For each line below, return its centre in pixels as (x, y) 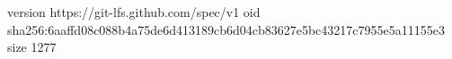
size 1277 (32, 47)
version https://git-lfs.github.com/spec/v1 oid (134, 12)
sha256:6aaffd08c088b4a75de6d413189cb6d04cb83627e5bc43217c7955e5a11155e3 (226, 29)
